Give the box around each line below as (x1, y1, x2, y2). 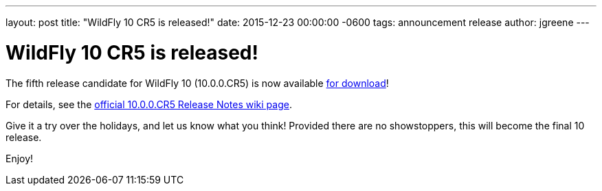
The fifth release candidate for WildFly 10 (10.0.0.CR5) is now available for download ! (5, 77, 389, 89)
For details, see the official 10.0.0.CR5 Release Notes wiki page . (5, 98, 292, 110)
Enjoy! (5, 152, 34, 164)
